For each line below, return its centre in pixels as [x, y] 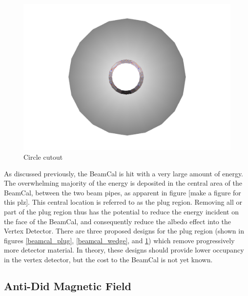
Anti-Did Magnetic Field [68, 285]
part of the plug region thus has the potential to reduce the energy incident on [121, 211]
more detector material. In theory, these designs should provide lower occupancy [124, 250]
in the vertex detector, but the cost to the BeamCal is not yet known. [108, 259]
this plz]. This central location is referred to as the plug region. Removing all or [123, 202]
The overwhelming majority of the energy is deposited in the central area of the [123, 183]
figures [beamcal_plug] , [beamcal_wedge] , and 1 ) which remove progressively [119, 240]
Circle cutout [43, 157]
